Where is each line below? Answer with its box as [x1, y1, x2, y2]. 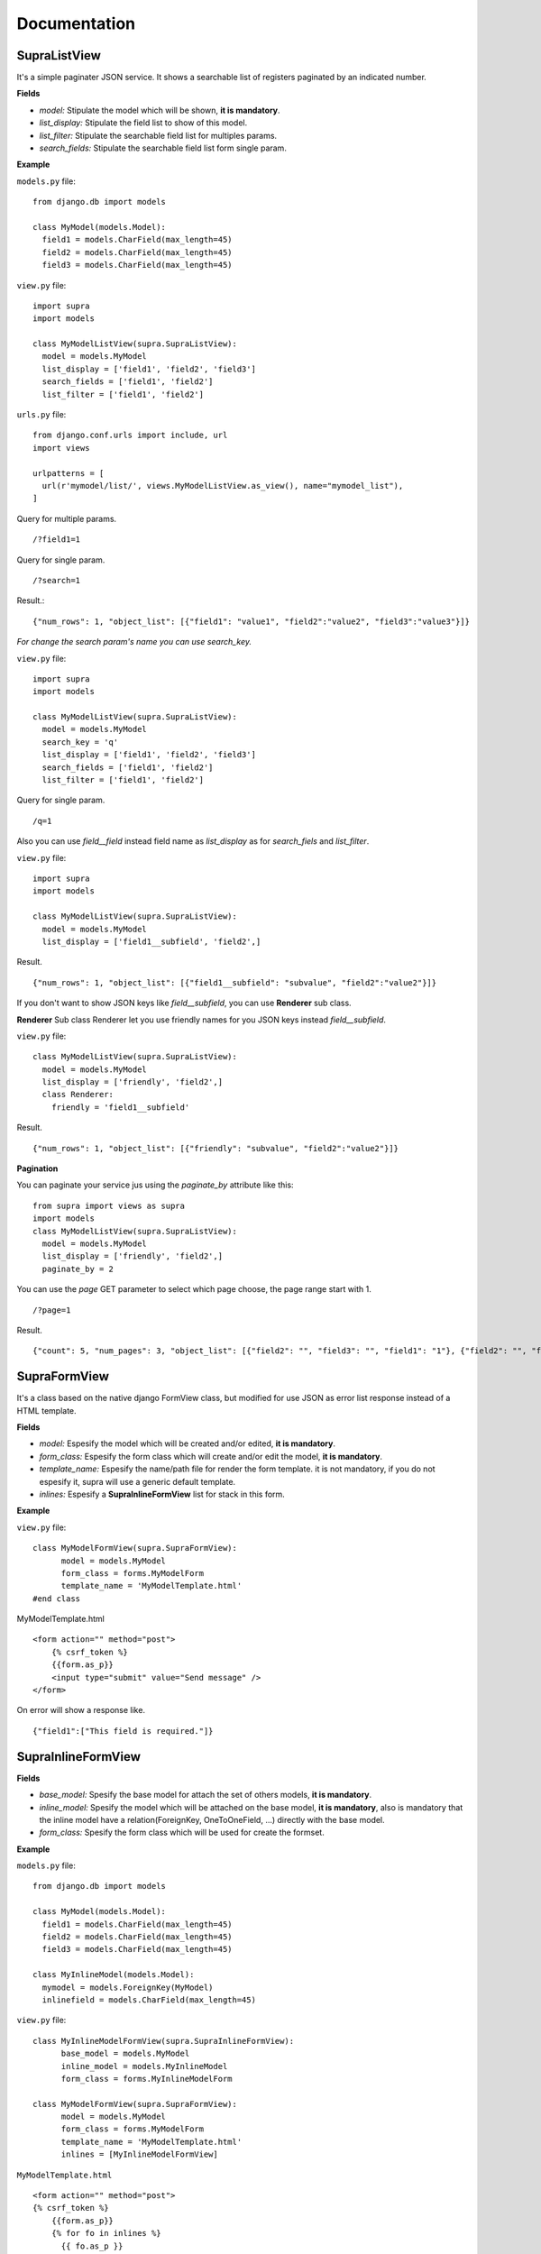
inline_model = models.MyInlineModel [60, 2061, 228, 2071]
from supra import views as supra [32, 1200, 185, 1211]
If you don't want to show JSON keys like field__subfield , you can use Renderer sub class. [16, 997, 352, 1009]
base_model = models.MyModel [60, 2048, 190, 2059]
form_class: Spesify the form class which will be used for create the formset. [39, 1827, 325, 1838]
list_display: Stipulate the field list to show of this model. [39, 117, 248, 128]
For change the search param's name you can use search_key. [16, 637, 252, 647]
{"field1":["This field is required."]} [32, 1726, 214, 1736]
